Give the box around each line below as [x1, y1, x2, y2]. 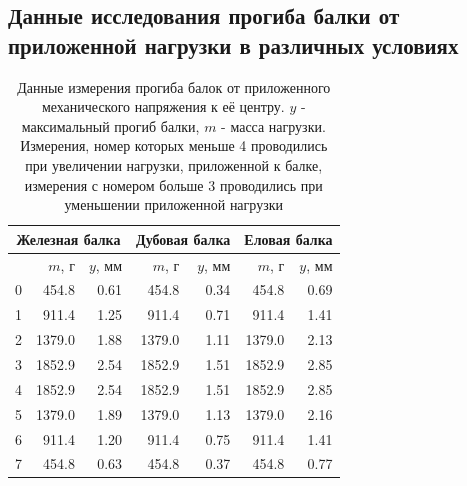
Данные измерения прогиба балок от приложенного [17, 76, 331, 97]
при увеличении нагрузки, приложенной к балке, [25, 154, 323, 175]
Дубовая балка [136, 228, 231, 249]
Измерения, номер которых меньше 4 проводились [20, 135, 328, 156]
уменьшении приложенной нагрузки [64, 194, 283, 215]
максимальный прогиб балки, [21, 115, 200, 136]
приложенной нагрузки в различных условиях [8, 29, 459, 60]
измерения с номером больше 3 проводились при [24, 174, 323, 195]
